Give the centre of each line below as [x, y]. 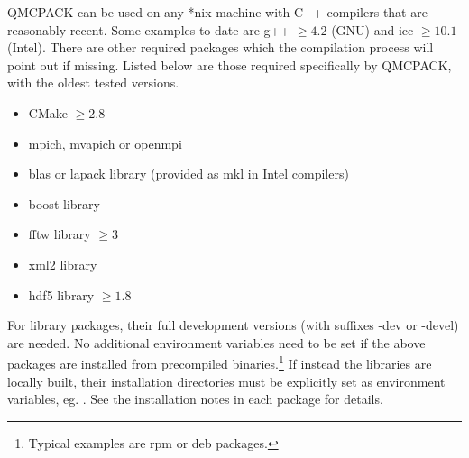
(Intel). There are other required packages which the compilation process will [221, 47]
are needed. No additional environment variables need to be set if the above [216, 342]
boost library [64, 203]
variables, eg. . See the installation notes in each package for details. [195, 399]
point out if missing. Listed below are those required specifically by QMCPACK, [230, 64]
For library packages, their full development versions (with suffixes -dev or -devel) [233, 325]
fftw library [60, 234]
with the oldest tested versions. [93, 82]
